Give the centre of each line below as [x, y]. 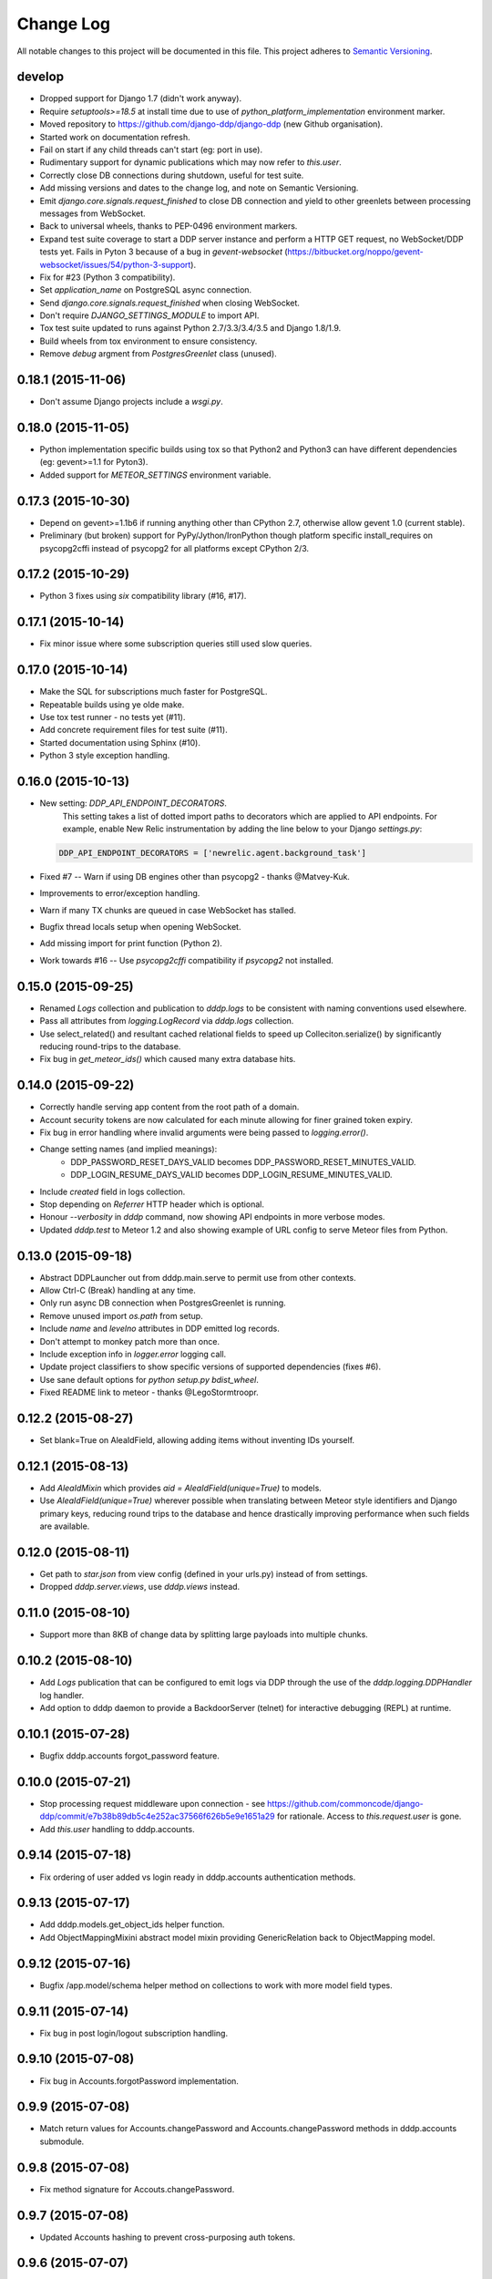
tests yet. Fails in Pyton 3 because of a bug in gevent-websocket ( [164, 252]
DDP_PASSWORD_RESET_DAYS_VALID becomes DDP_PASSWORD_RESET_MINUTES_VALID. [243, 1161]
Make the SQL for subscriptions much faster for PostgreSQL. [154, 692]
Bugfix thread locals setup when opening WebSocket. [140, 927]
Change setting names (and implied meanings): [128, 1150]
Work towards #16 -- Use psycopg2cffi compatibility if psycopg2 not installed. [187, 960]
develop [40, 77]
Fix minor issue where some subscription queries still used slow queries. [176, 644]
